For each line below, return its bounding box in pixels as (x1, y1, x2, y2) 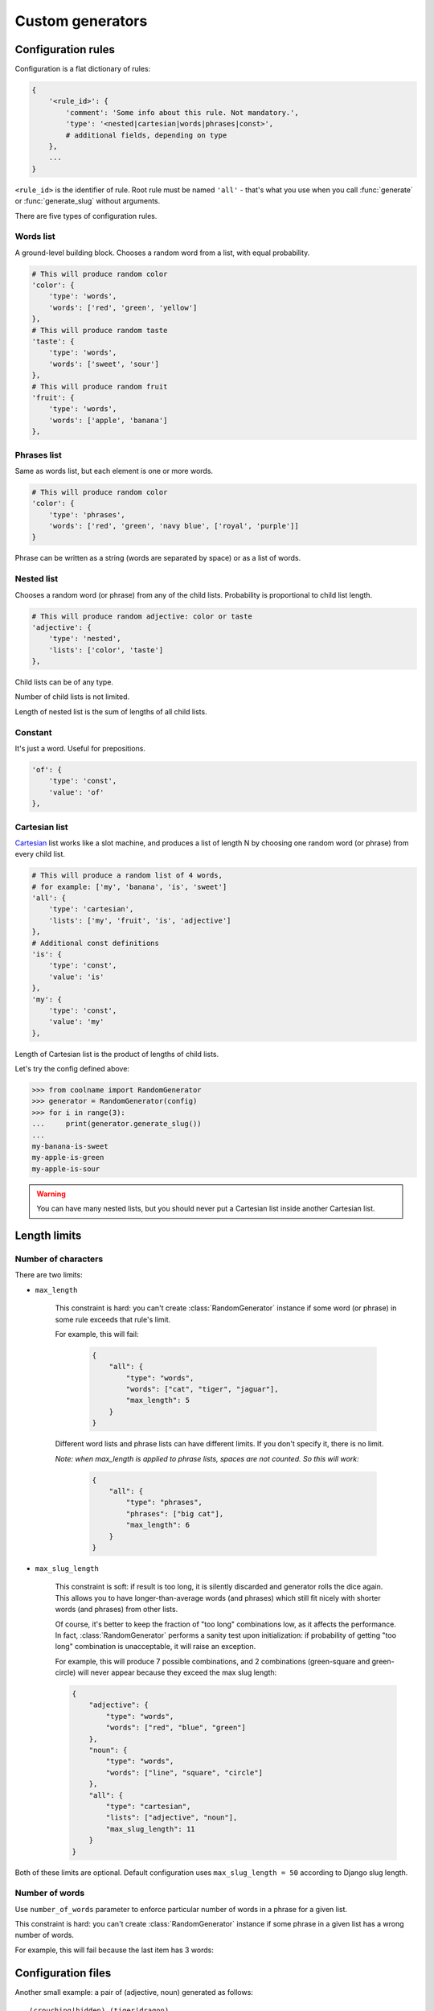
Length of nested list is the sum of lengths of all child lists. (14, 706, 208, 716)
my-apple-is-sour (31, 1164, 100, 1174)
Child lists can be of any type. (14, 677, 114, 687)
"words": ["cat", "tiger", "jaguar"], (125, 1384, 279, 1394)
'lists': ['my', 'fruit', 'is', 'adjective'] (48, 915, 231, 925)
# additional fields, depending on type (65, 130, 227, 140)
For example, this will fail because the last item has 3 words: (14, 1945, 215, 1955)
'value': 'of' (48, 788, 104, 796)
